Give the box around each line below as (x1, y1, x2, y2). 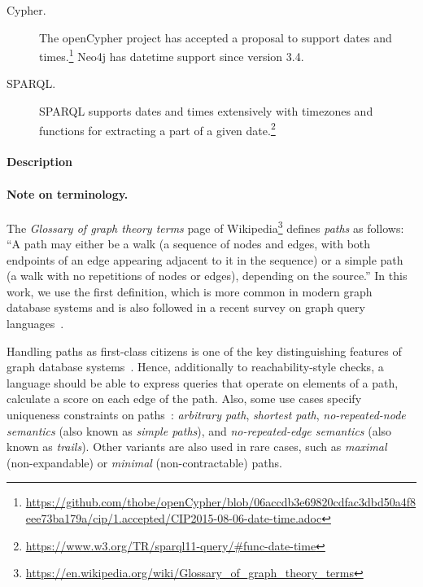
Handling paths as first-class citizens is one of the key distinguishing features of (7, 342, 402, 359)
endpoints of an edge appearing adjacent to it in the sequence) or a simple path (7, 251, 403, 268)
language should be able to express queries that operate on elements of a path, (7, 374, 399, 391)
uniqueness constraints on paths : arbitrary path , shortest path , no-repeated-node (7, 406, 406, 423)
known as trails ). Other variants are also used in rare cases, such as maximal (7, 438, 387, 455)
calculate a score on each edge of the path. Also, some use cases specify (7, 390, 362, 407)
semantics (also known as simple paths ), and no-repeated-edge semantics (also (7, 422, 392, 439)
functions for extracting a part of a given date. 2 (39, 119, 276, 138)
